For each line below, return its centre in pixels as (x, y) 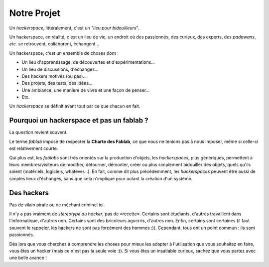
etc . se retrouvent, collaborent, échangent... (54, 44)
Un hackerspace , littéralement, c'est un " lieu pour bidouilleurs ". (74, 28)
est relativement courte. (34, 148)
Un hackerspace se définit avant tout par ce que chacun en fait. (75, 106)
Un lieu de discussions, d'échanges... (60, 69)
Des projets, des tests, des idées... (57, 83)
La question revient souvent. (38, 133)
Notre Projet (35, 13)
